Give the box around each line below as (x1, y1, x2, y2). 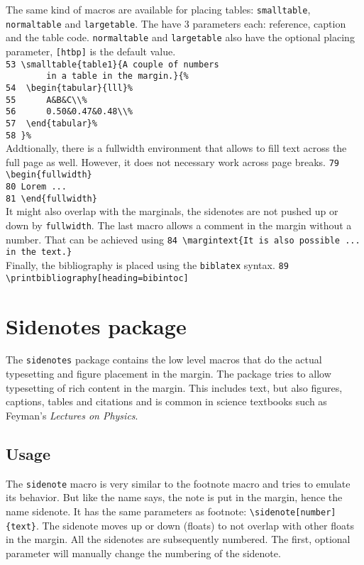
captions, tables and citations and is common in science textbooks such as (6, 394, 327, 409)
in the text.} (6, 247, 72, 258)
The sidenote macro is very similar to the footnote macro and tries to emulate (6, 476, 351, 490)
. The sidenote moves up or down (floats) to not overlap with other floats (35, 517, 354, 532)
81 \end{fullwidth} (6, 193, 97, 204)
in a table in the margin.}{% (46, 71, 189, 82)
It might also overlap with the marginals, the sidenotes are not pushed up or (6, 204, 338, 219)
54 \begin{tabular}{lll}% (6, 82, 133, 93)
